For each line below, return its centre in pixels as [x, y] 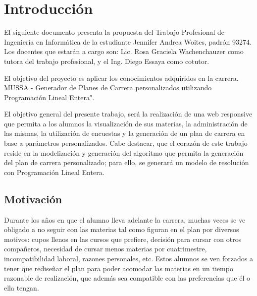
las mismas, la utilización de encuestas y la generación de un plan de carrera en [125, 133]
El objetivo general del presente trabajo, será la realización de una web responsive [128, 114]
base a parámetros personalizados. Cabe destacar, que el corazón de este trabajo [126, 143]
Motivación [33, 199]
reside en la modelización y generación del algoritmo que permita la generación [124, 152]
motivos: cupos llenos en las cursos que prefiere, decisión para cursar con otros [123, 239]
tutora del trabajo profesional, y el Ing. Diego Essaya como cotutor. [107, 61]
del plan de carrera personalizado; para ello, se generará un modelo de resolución [127, 162]
